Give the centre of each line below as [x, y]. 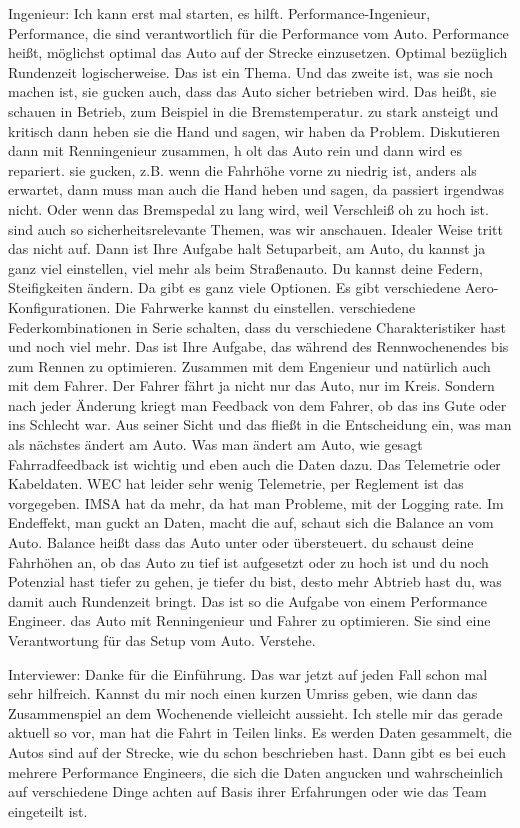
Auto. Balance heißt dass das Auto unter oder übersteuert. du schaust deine [241, 542]
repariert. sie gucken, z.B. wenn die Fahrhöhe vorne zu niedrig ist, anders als [242, 169]
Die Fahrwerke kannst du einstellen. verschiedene [265, 306]
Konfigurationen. [59, 306]
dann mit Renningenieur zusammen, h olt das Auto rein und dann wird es [235, 150]
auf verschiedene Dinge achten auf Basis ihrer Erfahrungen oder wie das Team [247, 791]
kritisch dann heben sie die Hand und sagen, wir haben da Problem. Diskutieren [254, 130]
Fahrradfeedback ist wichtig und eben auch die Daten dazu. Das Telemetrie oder [254, 463]
